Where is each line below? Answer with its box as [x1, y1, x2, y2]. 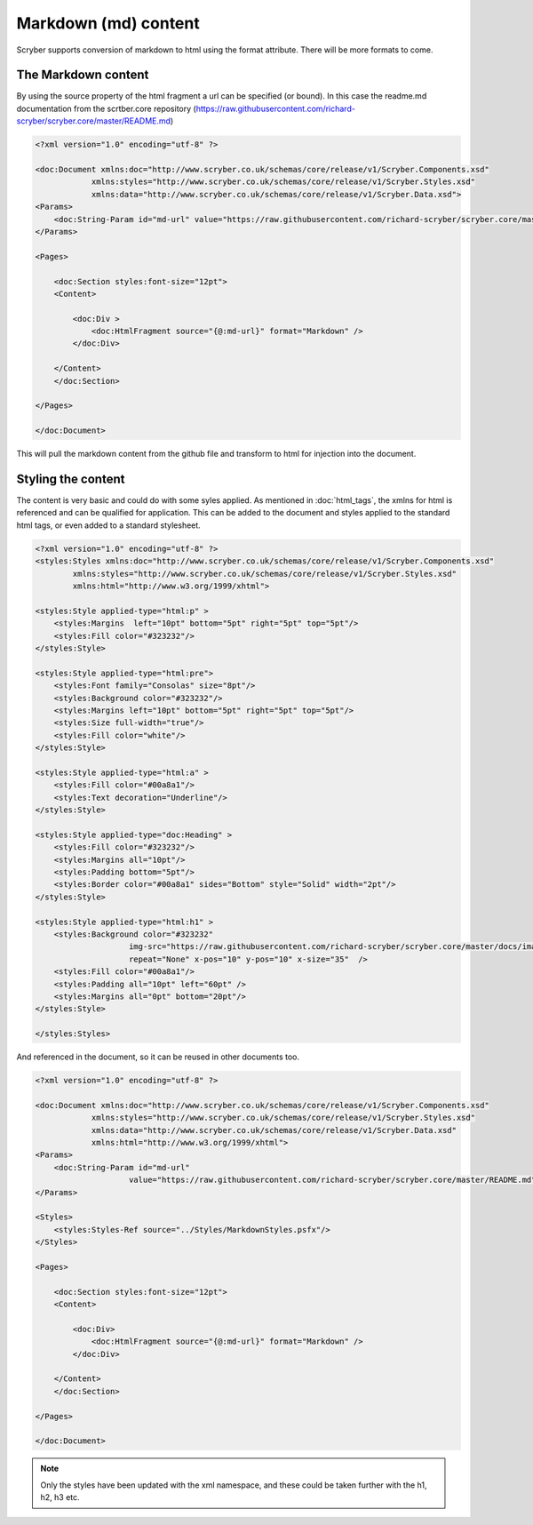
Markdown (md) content [16, 13, 200, 33]
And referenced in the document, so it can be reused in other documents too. [16, 1051, 300, 1062]
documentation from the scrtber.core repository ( [16, 103, 197, 114]
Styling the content [16, 472, 125, 486]
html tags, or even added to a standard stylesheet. [16, 520, 202, 531]
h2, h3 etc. [40, 1492, 80, 1503]
